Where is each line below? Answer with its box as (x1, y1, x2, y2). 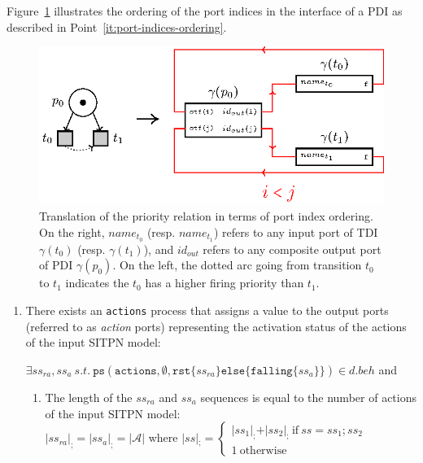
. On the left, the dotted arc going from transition (112, 256, 362, 273)
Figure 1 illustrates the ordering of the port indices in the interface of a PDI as (7, 2, 403, 19)
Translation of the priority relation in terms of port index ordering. (39, 207, 373, 225)
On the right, (39, 224, 105, 241)
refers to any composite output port (203, 240, 382, 257)
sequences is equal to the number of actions (200, 388, 416, 405)
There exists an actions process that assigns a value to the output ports (25, 302, 389, 319)
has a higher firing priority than (145, 274, 304, 291)
